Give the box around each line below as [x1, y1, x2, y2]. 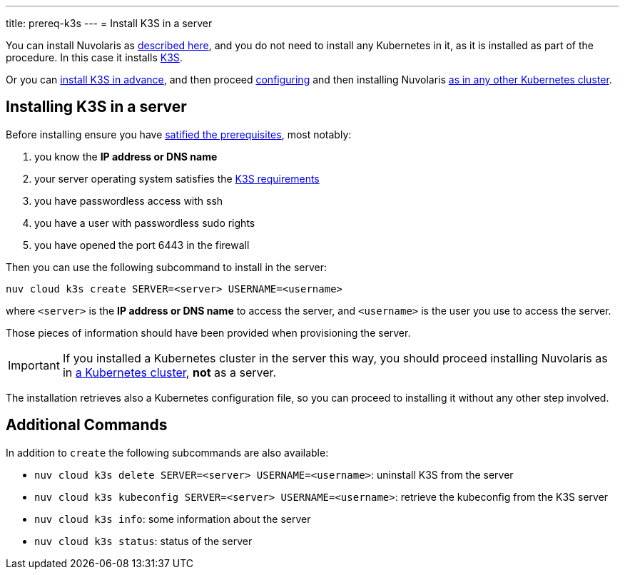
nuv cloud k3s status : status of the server [34, 534, 253, 547]
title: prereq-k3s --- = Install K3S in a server [6, 17, 213, 29]
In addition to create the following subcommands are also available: [6, 446, 329, 459]
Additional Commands [6, 416, 168, 434]
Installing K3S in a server [6, 98, 187, 116]
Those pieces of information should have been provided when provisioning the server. [6, 326, 411, 339]
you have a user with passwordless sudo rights [34, 216, 255, 229]
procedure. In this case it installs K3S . [6, 51, 183, 63]
